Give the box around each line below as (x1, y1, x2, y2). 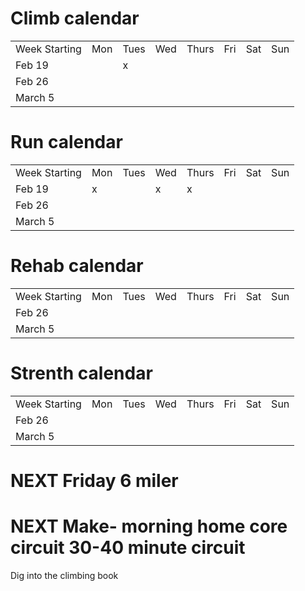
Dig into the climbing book (10, 569, 119, 581)
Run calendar (10, 131, 123, 154)
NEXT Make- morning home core (10, 515, 288, 538)
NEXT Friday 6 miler (10, 469, 179, 492)
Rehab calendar (10, 255, 144, 277)
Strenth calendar (10, 362, 153, 384)
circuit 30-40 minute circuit (10, 537, 246, 559)
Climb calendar (10, 7, 140, 30)
